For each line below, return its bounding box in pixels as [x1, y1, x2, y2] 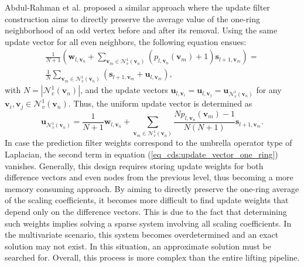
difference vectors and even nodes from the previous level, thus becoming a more [5, 171, 293, 183]
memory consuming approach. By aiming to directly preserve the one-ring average [5, 182, 299, 194]
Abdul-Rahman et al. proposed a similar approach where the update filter [5, 1, 270, 13]
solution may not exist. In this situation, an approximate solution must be [5, 239, 271, 252]
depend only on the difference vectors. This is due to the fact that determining [5, 206, 287, 217]
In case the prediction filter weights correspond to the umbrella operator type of [5, 136, 292, 149]
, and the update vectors [80, 84, 168, 96]
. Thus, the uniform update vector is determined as [68, 97, 252, 109]
